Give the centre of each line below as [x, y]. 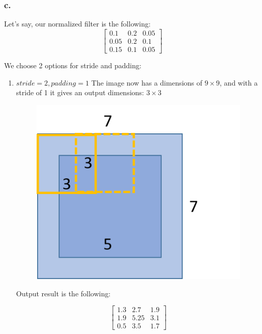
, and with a [239, 82]
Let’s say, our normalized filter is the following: [77, 24]
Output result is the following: [63, 293]
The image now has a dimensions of [147, 82]
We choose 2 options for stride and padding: [73, 65]
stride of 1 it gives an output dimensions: [80, 92]
